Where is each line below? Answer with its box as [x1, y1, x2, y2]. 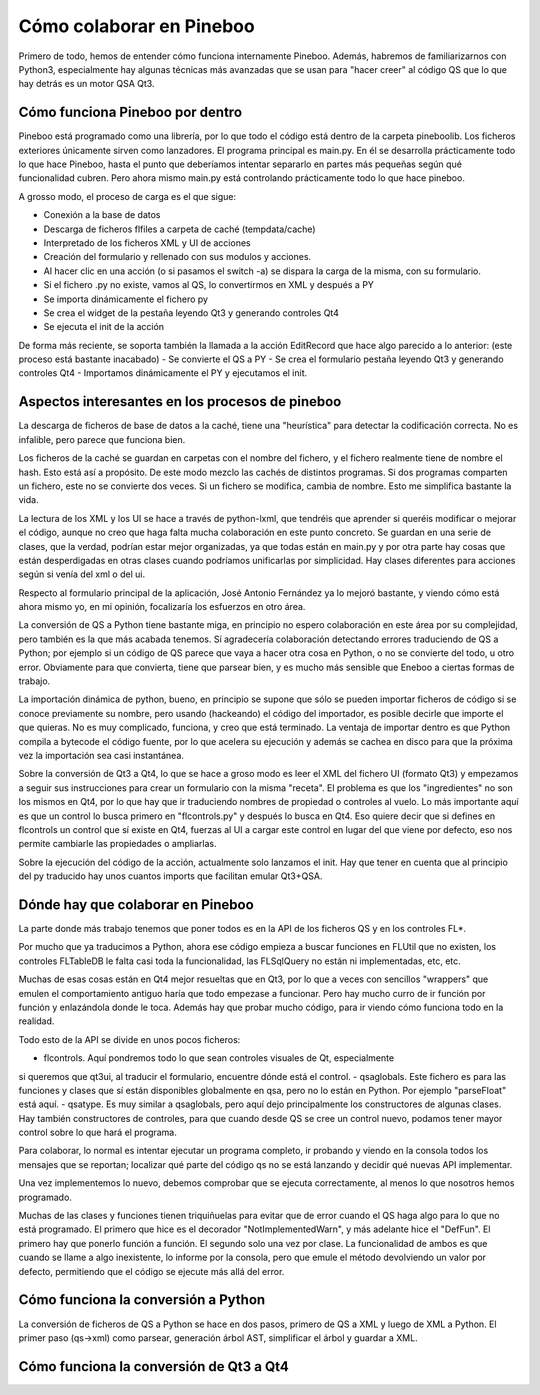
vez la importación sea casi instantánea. [18, 749, 185, 761]
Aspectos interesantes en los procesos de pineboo [18, 393, 342, 410]
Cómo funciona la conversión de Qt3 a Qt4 [18, 1358, 290, 1375]
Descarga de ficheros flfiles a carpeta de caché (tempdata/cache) [43, 223, 316, 235]
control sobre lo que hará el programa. [18, 1126, 177, 1139]
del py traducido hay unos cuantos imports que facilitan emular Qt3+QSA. [18, 870, 323, 882]
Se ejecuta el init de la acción [43, 321, 165, 333]
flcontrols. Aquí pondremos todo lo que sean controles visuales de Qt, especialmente [43, 1052, 395, 1064]
